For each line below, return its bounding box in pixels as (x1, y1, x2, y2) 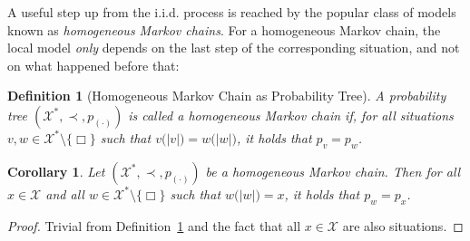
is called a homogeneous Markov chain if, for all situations (128, 105, 454, 124)
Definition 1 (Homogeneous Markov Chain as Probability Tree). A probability (7, 86, 446, 105)
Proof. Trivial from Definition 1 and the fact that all (7, 216, 301, 235)
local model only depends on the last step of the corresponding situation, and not (7, 38, 460, 57)
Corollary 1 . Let (7, 161, 105, 180)
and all (45, 184, 84, 203)
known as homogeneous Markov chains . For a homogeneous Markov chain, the (7, 20, 441, 39)
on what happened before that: (7, 55, 180, 74)
